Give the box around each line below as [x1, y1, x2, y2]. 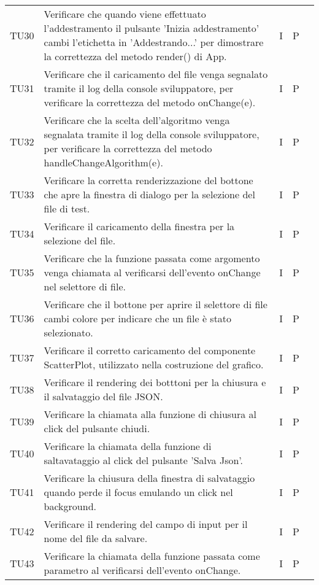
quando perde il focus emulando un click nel [44, 485, 233, 499]
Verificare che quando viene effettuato [44, 7, 206, 21]
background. [44, 499, 96, 513]
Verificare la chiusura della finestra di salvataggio [44, 471, 255, 485]
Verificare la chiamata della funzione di [44, 439, 212, 453]
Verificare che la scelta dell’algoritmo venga [44, 113, 230, 127]
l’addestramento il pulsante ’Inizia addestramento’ [44, 21, 259, 35]
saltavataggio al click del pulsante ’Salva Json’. [44, 453, 244, 467]
